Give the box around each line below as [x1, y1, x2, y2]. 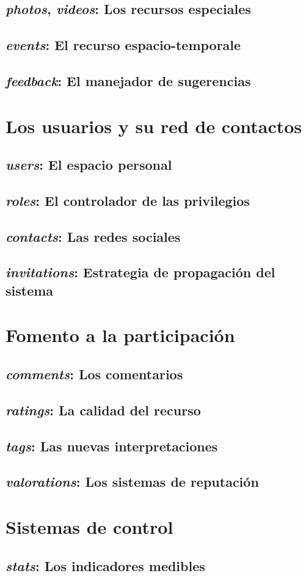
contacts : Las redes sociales [5, 227, 181, 246]
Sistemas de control [5, 514, 173, 539]
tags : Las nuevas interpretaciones [5, 436, 218, 455]
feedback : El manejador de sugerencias [5, 71, 251, 90]
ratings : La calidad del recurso [5, 400, 201, 419]
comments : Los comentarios [5, 365, 183, 383]
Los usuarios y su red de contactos [5, 113, 302, 138]
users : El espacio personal [5, 155, 172, 174]
